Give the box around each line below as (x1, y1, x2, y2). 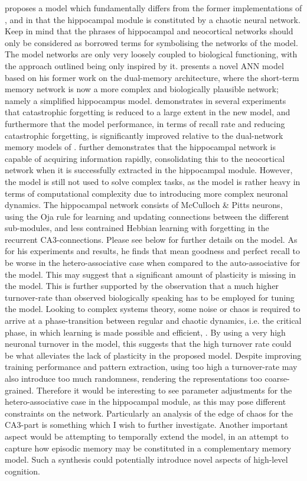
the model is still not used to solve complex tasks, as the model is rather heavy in (5, 175, 301, 187)
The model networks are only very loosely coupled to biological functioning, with (5, 48, 298, 60)
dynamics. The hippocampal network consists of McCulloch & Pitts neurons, (5, 199, 283, 211)
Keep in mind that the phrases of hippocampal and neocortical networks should (5, 25, 293, 37)
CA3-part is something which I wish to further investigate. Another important (5, 418, 288, 431)
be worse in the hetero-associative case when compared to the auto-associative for (5, 256, 301, 269)
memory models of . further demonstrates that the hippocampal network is (5, 141, 276, 153)
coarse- (264, 372, 290, 384)
